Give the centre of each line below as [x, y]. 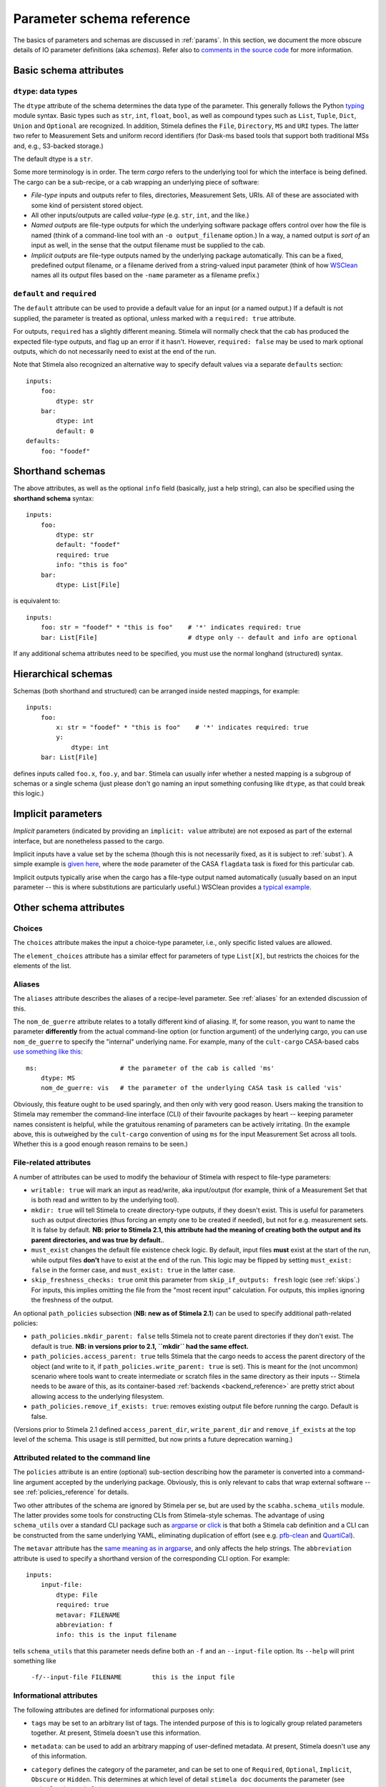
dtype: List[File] [88, 585]
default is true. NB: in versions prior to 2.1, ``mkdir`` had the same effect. [140, 1346]
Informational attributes [55, 1696]
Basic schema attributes [69, 70]
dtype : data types [45, 91]
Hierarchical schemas [63, 674]
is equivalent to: [36, 601]
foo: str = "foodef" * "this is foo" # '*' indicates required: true [171, 628]
